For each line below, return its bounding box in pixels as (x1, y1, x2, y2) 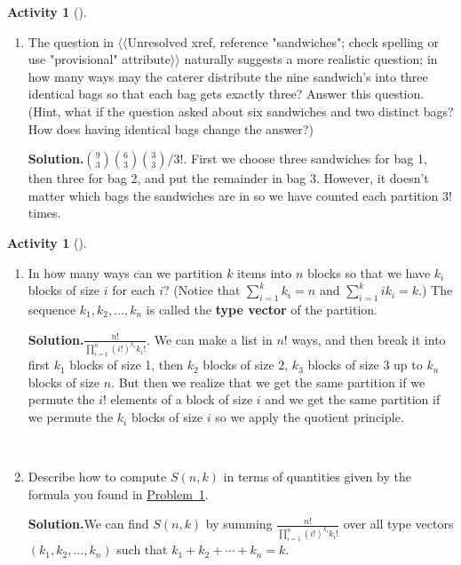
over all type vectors (343, 514, 454, 533)
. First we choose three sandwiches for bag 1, (183, 149, 427, 168)
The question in (28, 32, 114, 51)
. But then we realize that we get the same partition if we (111, 372, 425, 391)
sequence (28, 299, 76, 318)
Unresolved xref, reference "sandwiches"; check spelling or (127, 32, 439, 51)
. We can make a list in (147, 330, 273, 348)
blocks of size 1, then (69, 355, 184, 374)
